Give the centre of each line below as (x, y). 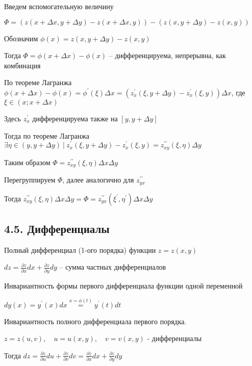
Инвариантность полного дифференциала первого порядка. (95, 321)
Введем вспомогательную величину (59, 6)
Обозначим (21, 38)
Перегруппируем (30, 180)
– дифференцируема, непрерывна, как (167, 55)
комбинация (22, 65)
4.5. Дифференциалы (57, 228)
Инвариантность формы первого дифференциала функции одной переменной (123, 285)
